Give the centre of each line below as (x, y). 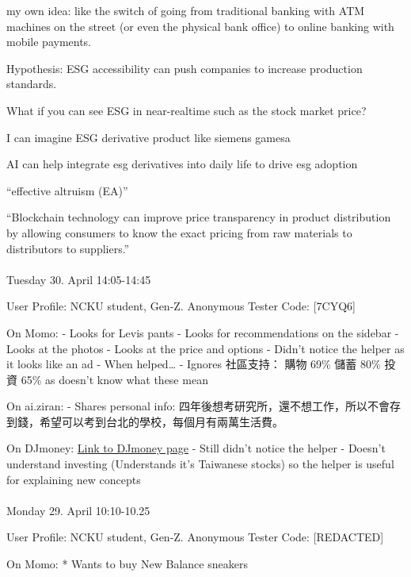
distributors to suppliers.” (68, 248)
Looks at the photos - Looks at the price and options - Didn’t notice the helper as (205, 348)
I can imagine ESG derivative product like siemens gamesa (148, 137)
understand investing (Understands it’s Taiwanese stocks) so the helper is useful (200, 464)
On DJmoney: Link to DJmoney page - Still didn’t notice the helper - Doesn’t (196, 448)
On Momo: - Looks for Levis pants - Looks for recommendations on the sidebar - (203, 332)
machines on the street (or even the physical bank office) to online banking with (200, 26)
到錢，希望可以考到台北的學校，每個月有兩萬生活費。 (145, 421)
